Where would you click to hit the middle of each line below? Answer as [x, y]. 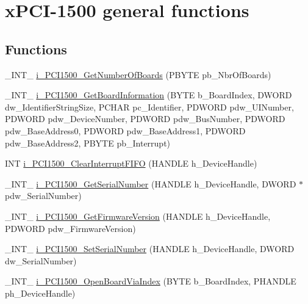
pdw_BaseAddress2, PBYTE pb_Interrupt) [88, 143]
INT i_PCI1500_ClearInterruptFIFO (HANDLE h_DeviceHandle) [131, 163]
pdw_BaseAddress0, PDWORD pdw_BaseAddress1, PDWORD [125, 130]
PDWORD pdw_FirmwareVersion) [70, 228]
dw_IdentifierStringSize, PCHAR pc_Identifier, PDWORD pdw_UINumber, [149, 107]
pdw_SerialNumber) [43, 196]
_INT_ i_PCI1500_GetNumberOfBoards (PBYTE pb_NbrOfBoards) [138, 74]
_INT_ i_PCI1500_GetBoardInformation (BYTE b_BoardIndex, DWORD [149, 95]
